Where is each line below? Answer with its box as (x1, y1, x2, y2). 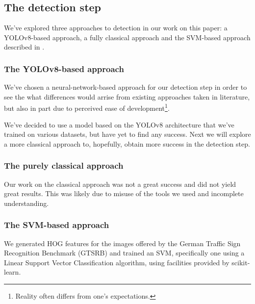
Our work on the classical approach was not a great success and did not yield (4, 178, 236, 189)
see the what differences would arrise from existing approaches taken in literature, (4, 91, 250, 101)
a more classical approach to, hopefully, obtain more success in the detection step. (4, 138, 250, 149)
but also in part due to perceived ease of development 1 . (4, 101, 170, 113)
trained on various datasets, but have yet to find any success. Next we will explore (4, 129, 251, 139)
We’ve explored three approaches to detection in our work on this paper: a (4, 23, 228, 33)
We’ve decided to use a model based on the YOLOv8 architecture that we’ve (4, 119, 234, 129)
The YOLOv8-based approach (4, 62, 124, 75)
